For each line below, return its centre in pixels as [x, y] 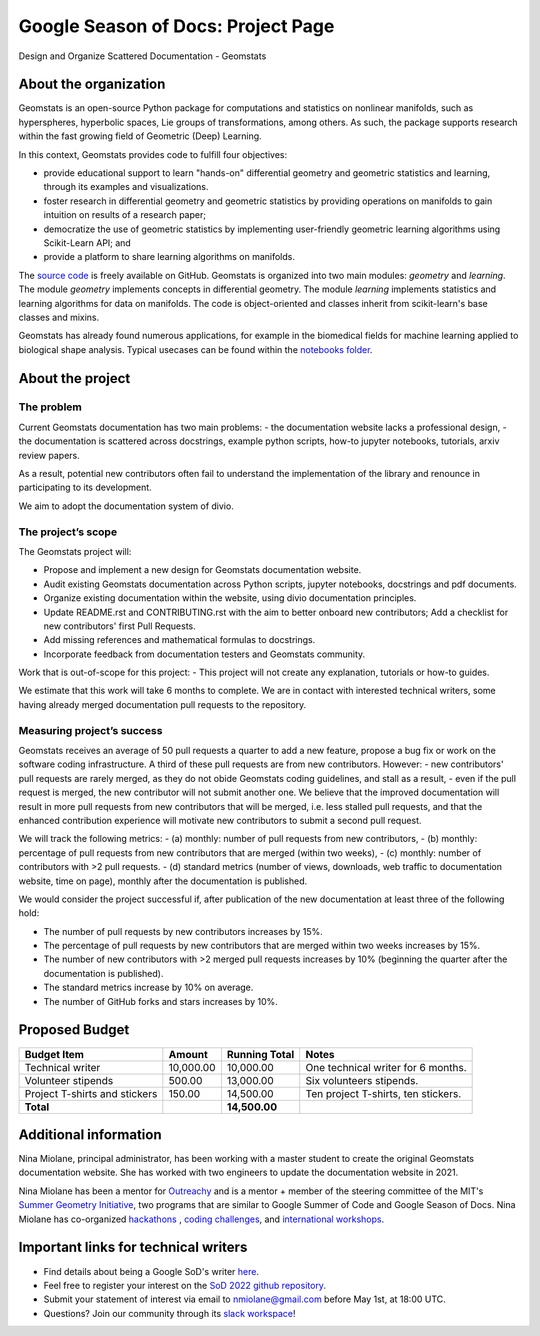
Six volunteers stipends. [362, 1080]
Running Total [260, 1054]
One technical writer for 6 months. [386, 1067]
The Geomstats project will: [75, 551]
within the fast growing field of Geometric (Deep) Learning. [140, 136]
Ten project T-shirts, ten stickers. [383, 1093]
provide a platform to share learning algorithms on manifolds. [169, 257]
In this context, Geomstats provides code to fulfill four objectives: [153, 154]
